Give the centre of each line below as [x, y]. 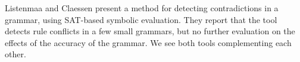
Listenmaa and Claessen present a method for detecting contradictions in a [142, 8]
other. [15, 54]
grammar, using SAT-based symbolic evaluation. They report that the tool [141, 19]
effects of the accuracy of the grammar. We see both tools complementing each [148, 42]
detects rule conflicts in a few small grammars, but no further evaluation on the [150, 31]
